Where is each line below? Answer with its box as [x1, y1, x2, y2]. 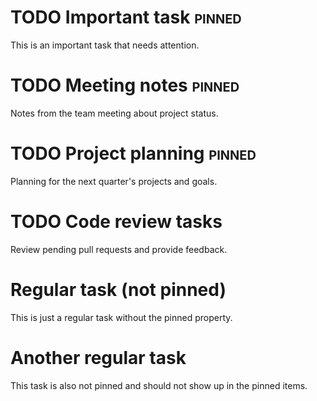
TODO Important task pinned [10, 6, 242, 29]
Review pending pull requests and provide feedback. [10, 243, 228, 255]
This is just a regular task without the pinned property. [10, 311, 233, 323]
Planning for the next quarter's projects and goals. [10, 175, 218, 187]
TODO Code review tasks [10, 211, 223, 233]
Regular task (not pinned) [10, 278, 227, 301]
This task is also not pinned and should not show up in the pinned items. [10, 379, 308, 391]
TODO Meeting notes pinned [10, 74, 240, 97]
